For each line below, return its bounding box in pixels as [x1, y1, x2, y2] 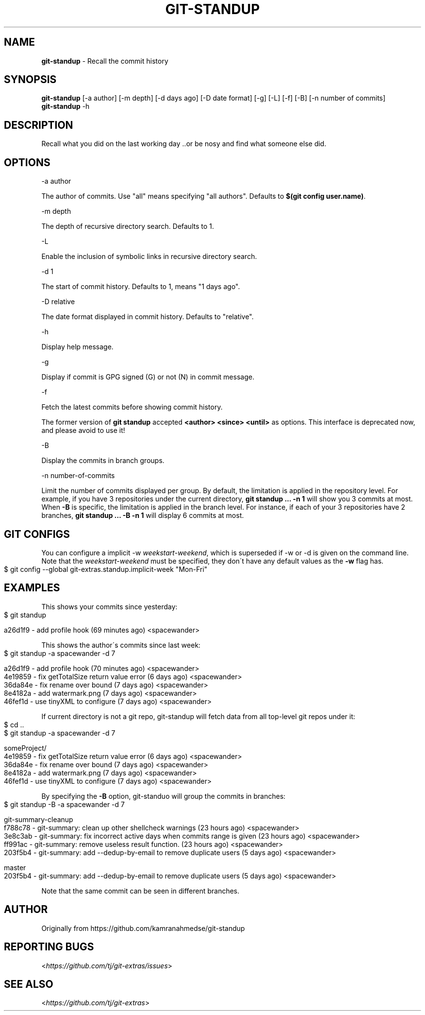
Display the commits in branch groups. [41, 456, 164, 465]
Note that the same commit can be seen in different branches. [41, 886, 240, 895]
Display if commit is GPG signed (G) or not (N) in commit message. [41, 373, 255, 381]
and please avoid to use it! [41, 426, 125, 435]
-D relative [41, 297, 75, 306]
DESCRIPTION [4, 119, 73, 131]
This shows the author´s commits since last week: [41, 640, 201, 649]
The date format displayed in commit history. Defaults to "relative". [41, 312, 254, 321]
